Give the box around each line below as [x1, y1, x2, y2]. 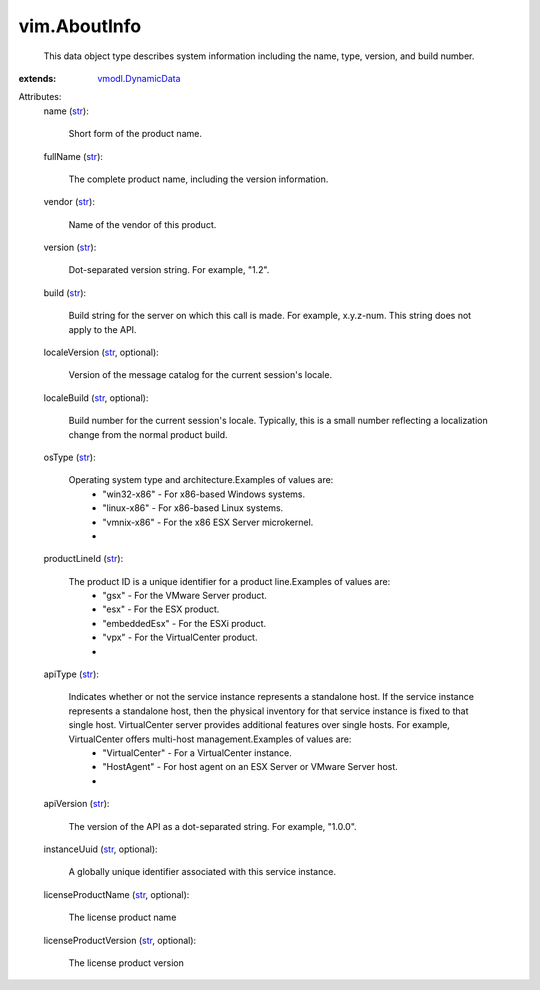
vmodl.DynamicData [97, 72, 181, 84]
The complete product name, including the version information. [68, 173, 329, 185]
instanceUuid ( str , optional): [43, 843, 159, 855]
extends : [18, 72, 57, 84]
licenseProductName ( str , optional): [43, 888, 190, 900]
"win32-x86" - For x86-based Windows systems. [102, 488, 306, 500]
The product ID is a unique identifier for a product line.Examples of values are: [68, 575, 391, 587]
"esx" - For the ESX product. [102, 603, 220, 615]
